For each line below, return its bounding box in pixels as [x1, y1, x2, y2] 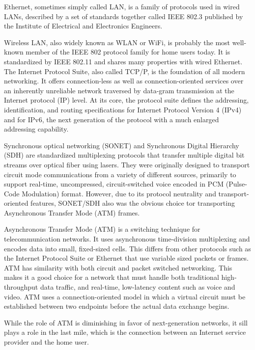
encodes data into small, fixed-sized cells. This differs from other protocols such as [4, 243, 251, 253]
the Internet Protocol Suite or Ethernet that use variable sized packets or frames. [4, 253, 249, 263]
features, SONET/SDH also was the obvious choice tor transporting [30, 198, 235, 208]
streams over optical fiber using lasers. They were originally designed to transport [4, 159, 250, 169]
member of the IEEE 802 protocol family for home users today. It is [26, 47, 230, 57]
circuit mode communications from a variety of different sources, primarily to [4, 169, 236, 179]
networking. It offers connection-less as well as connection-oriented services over [4, 76, 244, 86]
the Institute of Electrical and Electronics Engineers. [4, 21, 163, 31]
